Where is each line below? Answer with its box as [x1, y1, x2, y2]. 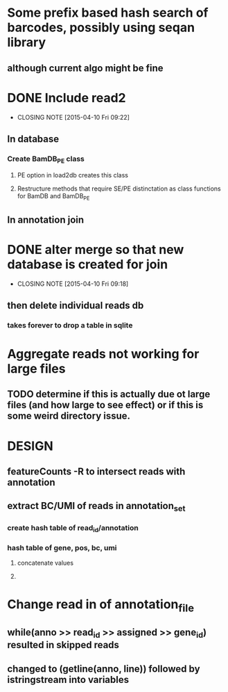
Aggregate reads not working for [7, 346, 200, 362]
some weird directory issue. [7, 410, 130, 422]
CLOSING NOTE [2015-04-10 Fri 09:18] [17, 280, 129, 288]
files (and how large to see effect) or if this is [7, 399, 204, 411]
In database [7, 133, 60, 145]
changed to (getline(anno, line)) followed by [7, 663, 200, 675]
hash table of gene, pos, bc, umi [7, 542, 117, 552]
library [7, 35, 46, 50]
